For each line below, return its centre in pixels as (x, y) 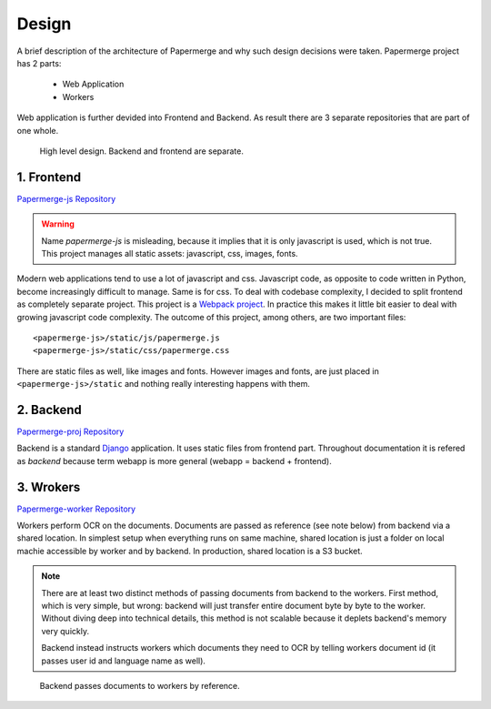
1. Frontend (49, 177)
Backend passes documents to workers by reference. (140, 685)
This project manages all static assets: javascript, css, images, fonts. (170, 253)
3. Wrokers (49, 487)
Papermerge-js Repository (66, 198)
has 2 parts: (39, 63)
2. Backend (49, 410)
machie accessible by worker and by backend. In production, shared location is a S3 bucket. (190, 551)
